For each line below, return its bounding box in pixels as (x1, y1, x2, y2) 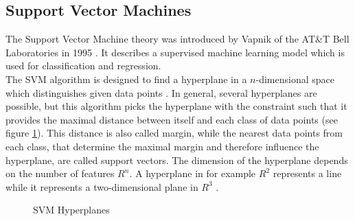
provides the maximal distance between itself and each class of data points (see (5, 112, 338, 126)
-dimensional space (255, 71, 334, 86)
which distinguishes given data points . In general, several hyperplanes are (5, 85, 317, 100)
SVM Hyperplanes (33, 202, 110, 217)
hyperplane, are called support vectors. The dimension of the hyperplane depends (5, 152, 348, 167)
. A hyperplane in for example (129, 166, 256, 181)
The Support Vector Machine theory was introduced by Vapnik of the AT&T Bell (5, 32, 350, 46)
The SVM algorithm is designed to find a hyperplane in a (5, 71, 247, 86)
